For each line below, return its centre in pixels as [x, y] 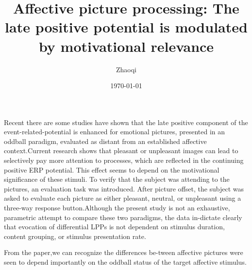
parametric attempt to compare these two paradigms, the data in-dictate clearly [123, 217]
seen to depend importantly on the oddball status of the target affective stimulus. [125, 262]
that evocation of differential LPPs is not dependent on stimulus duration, [114, 227]
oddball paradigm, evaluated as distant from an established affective [105, 141]
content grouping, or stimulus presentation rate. [75, 236]
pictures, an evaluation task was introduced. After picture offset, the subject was [124, 188]
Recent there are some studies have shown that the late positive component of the [126, 122]
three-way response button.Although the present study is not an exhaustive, [117, 208]
